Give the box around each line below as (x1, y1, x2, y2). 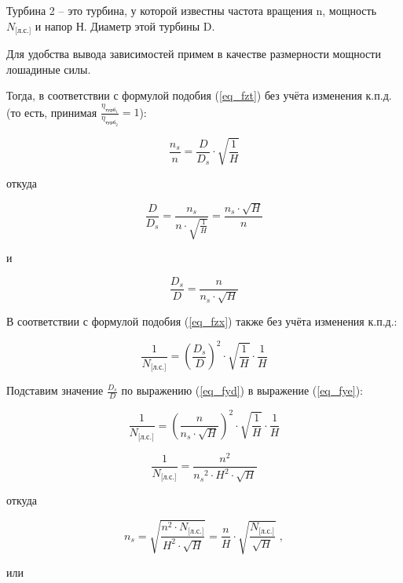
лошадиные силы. (6, 60, 91, 77)
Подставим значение (6, 382, 104, 399)
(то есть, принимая (6, 104, 97, 120)
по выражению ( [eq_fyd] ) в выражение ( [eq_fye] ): (121, 382, 363, 399)
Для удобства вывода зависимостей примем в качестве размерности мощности (6, 46, 381, 62)
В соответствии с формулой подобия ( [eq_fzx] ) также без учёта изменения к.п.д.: (6, 313, 398, 330)
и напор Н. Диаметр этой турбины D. (35, 17, 215, 34)
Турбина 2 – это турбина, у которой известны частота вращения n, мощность (6, 2, 377, 18)
